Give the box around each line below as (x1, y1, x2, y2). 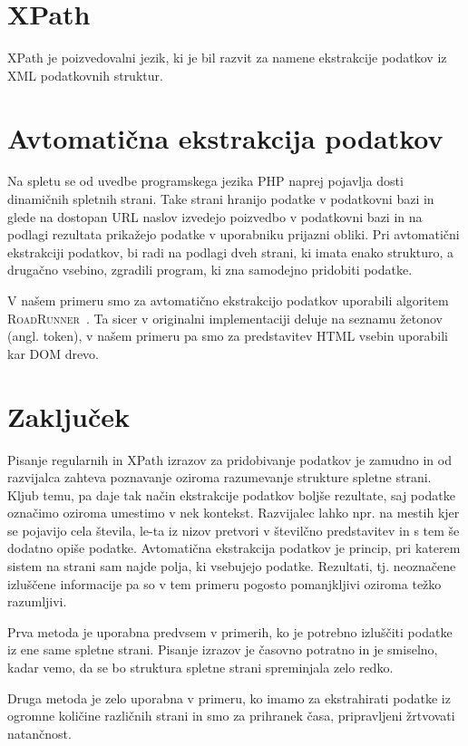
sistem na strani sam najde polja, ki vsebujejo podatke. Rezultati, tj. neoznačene (7, 557, 456, 576)
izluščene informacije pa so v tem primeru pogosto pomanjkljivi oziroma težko (7, 574, 442, 593)
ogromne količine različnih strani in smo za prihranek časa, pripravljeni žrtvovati (7, 706, 455, 725)
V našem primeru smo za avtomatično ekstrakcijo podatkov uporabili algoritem (7, 291, 449, 309)
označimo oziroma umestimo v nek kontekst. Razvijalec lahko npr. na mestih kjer (7, 503, 460, 522)
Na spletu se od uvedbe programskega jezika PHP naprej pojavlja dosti (7, 171, 404, 190)
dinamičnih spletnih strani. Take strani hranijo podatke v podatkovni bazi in (7, 189, 434, 208)
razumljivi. (7, 592, 67, 611)
